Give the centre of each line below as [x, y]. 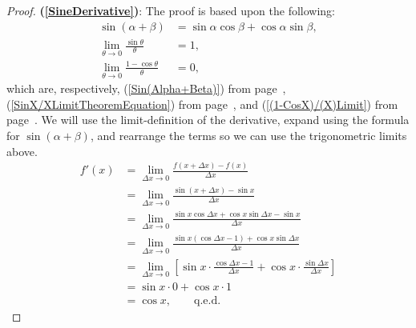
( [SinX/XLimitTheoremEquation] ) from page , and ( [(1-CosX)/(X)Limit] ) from [202, 104]
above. [22, 151]
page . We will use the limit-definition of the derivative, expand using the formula [208, 120]
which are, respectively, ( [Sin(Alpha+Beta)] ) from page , [146, 88]
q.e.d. [208, 300]
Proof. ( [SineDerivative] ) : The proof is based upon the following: [171, 10]
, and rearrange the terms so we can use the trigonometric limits [248, 135]
